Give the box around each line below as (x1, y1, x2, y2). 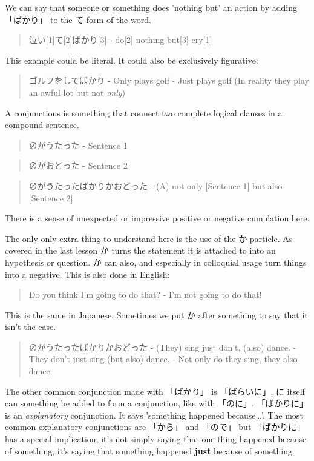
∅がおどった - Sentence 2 (28, 159, 128, 172)
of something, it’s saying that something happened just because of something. (5, 444, 295, 457)
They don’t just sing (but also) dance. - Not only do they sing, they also (28, 352, 298, 365)
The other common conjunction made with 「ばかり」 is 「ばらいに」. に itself (5, 385, 305, 397)
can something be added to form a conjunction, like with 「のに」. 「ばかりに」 (5, 397, 308, 409)
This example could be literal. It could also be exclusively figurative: (5, 53, 258, 66)
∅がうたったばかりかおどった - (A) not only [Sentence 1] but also (28, 179, 283, 192)
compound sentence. (5, 118, 79, 131)
